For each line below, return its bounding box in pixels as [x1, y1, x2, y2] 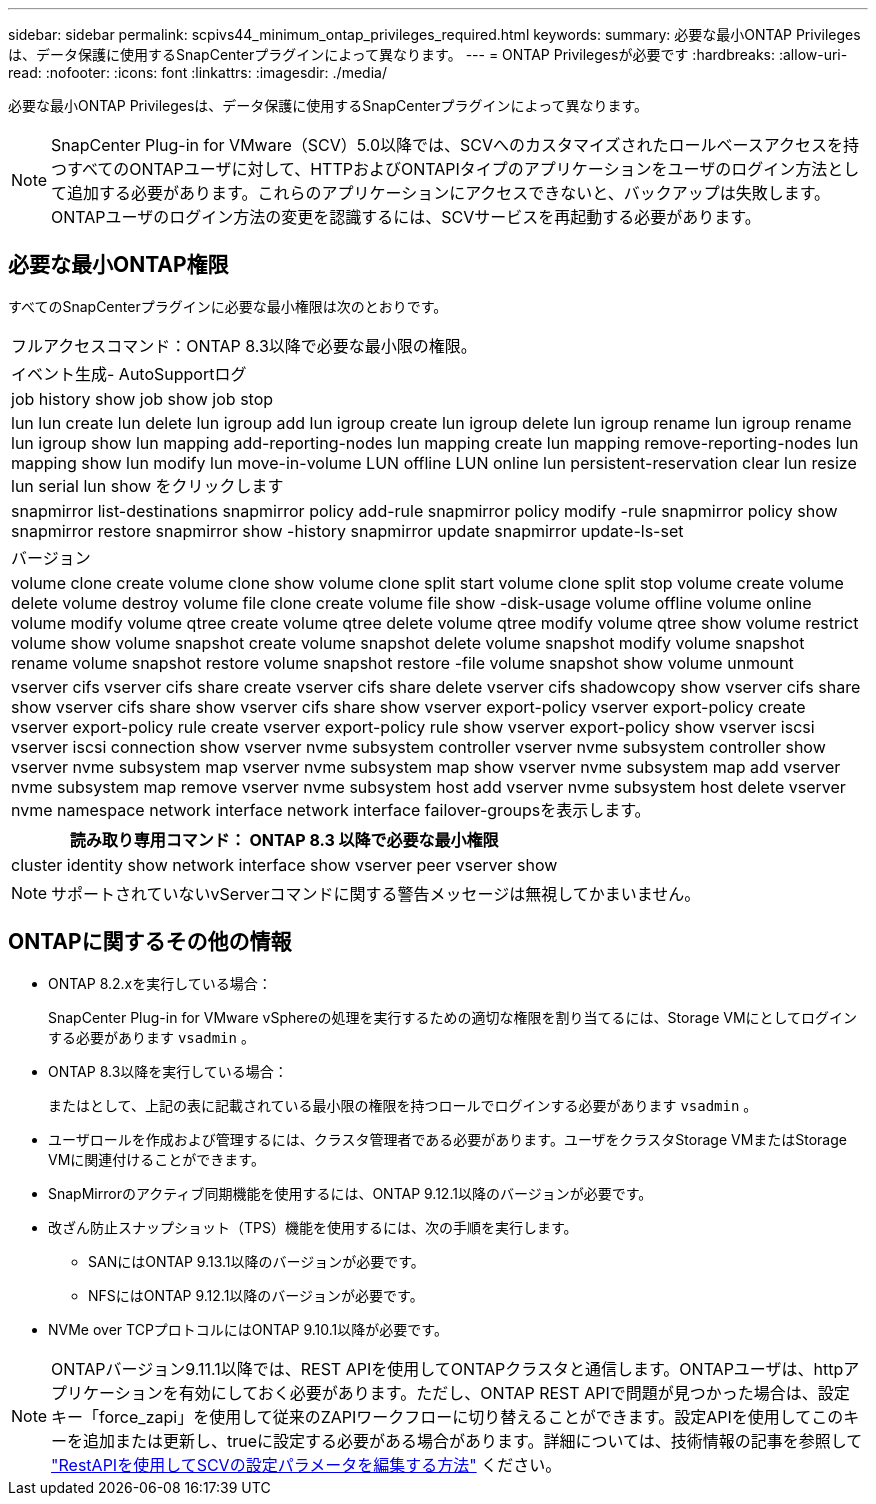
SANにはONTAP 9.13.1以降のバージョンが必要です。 [88, 1252, 425, 1270]
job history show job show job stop [11, 388, 274, 409]
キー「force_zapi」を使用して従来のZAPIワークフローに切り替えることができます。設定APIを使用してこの [51, 1406, 844, 1427]
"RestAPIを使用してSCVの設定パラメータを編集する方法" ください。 [51, 1454, 562, 1475]
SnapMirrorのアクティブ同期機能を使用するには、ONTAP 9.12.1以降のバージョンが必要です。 [48, 1184, 653, 1202]
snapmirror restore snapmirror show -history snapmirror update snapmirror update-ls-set [11, 520, 684, 541]
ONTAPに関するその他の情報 [8, 929, 292, 955]
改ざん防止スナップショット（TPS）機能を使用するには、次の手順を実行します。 [48, 1218, 578, 1236]
